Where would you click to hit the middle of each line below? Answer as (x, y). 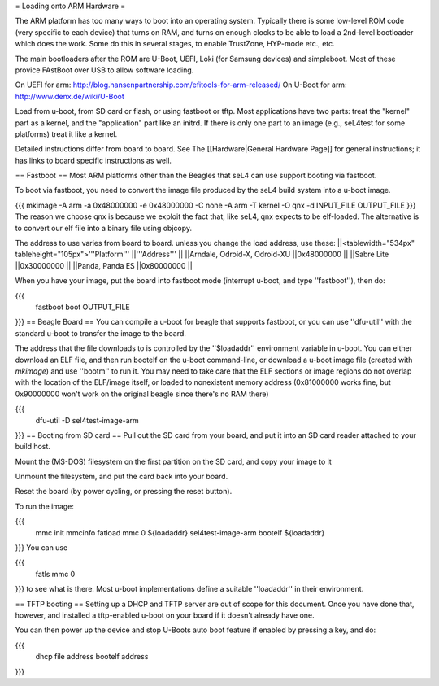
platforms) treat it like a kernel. (66, 133)
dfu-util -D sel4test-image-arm (87, 420)
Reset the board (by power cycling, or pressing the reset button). (124, 492)
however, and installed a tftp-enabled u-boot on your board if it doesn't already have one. (165, 615)
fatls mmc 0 (55, 574)
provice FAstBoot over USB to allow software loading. (104, 70)
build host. (33, 447)
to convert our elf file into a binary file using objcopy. (104, 228)
